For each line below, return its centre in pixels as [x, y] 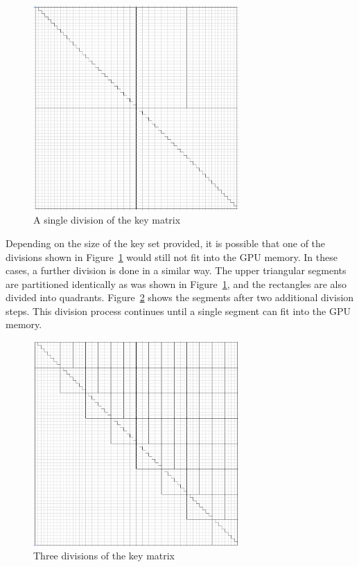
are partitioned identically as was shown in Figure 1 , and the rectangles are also [176, 283]
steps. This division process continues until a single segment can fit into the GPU [178, 310]
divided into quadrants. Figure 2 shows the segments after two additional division [180, 297]
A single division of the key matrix [107, 220]
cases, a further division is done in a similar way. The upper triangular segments [176, 270]
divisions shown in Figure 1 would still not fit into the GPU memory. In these [172, 256]
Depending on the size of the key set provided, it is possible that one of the [166, 243]
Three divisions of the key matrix [104, 556]
